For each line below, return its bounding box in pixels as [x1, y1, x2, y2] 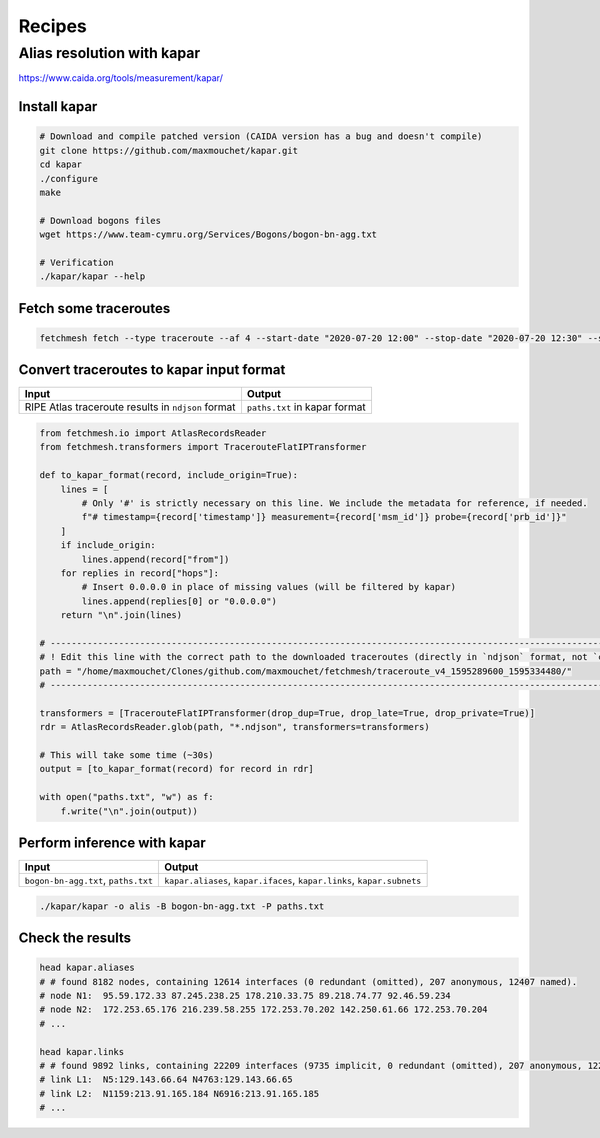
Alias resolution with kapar [18, 44, 201, 62]
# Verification [39, 256, 114, 268]
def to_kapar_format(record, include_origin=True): [39, 470, 299, 481]
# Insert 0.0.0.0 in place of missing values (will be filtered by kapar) [81, 581, 457, 593]
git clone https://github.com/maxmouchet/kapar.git [39, 145, 299, 156]
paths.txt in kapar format [246, 400, 366, 414]
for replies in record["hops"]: [60, 567, 220, 579]
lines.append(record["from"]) [81, 553, 230, 565]
